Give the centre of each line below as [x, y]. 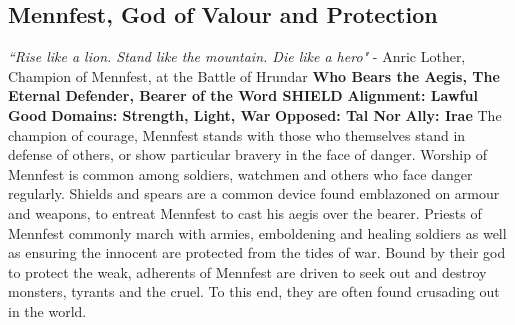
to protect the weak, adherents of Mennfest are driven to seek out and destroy [247, 271]
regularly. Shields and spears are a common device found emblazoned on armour [254, 193]
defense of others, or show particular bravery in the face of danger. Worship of [247, 154]
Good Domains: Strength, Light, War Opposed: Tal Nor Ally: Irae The [255, 114]
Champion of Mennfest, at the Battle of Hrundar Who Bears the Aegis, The [254, 75]
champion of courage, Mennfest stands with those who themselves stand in [237, 134]
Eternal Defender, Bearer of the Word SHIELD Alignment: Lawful [243, 95]
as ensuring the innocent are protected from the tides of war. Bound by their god [257, 252]
